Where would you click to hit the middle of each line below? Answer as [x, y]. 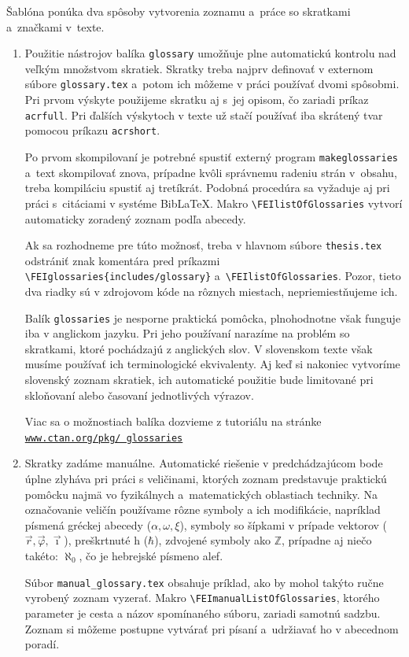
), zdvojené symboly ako [213, 540]
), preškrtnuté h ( [106, 540]
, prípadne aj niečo [327, 540]
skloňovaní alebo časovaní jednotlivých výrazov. [139, 395]
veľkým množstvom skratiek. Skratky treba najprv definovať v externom [199, 68]
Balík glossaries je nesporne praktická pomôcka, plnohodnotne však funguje [213, 317]
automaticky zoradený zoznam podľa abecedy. [135, 218]
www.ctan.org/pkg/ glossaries [104, 438]
